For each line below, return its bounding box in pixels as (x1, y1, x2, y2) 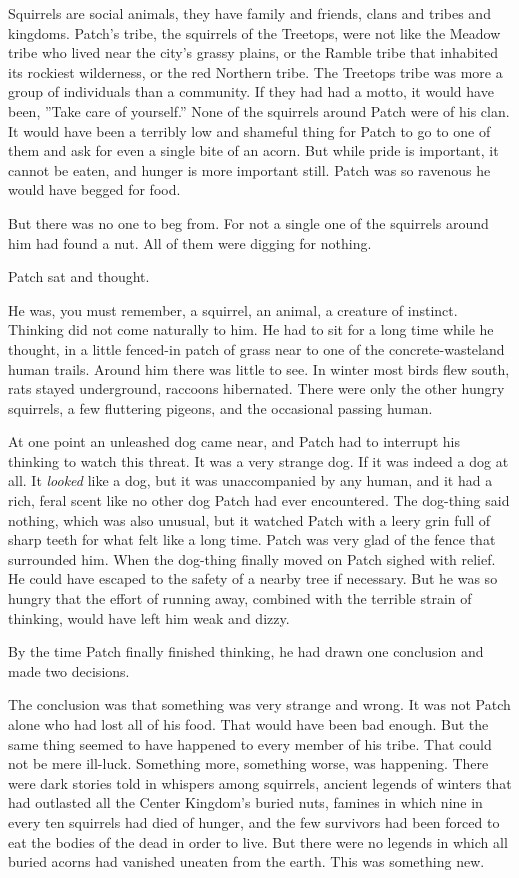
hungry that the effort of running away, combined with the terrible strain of (8, 588, 472, 609)
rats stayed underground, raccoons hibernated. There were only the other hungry (8, 378, 505, 399)
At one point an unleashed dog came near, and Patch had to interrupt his (8, 431, 460, 452)
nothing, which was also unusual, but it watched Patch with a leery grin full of (8, 509, 490, 530)
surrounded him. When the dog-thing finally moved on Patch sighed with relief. (8, 548, 496, 569)
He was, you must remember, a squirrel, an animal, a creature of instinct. (8, 299, 458, 320)
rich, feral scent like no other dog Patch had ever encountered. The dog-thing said (8, 490, 510, 511)
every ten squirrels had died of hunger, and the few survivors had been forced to (8, 811, 500, 832)
